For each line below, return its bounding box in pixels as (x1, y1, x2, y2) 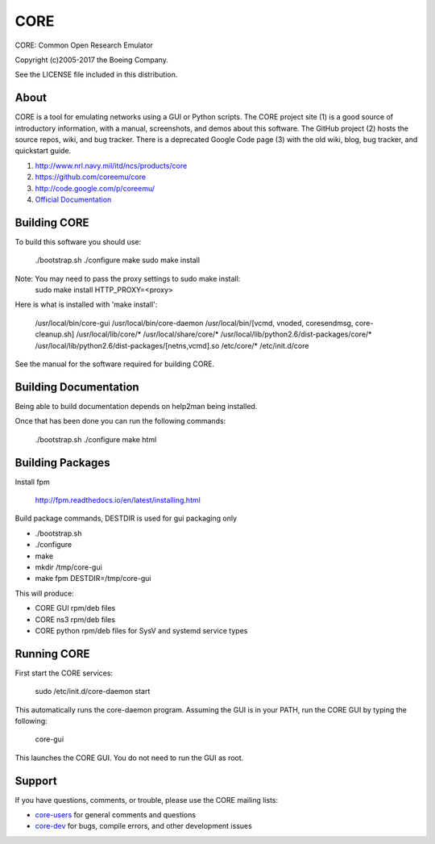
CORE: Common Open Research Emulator (14, 40, 153, 50)
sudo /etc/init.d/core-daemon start (35, 687, 151, 696)
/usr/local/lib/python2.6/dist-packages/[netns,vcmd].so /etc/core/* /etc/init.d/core (35, 341, 309, 350)
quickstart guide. (14, 146, 72, 156)
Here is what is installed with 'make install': (14, 299, 158, 310)
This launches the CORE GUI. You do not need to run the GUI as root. (14, 753, 244, 763)
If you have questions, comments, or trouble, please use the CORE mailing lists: (14, 795, 279, 804)
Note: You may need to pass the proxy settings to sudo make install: (14, 274, 241, 283)
